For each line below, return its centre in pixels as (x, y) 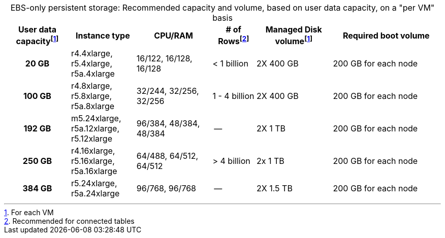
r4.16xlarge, (93, 151)
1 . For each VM (29, 213)
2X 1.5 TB (275, 189)
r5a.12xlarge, (95, 129)
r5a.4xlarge (93, 74)
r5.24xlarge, (94, 183)
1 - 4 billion (233, 96)
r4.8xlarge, (91, 86)
